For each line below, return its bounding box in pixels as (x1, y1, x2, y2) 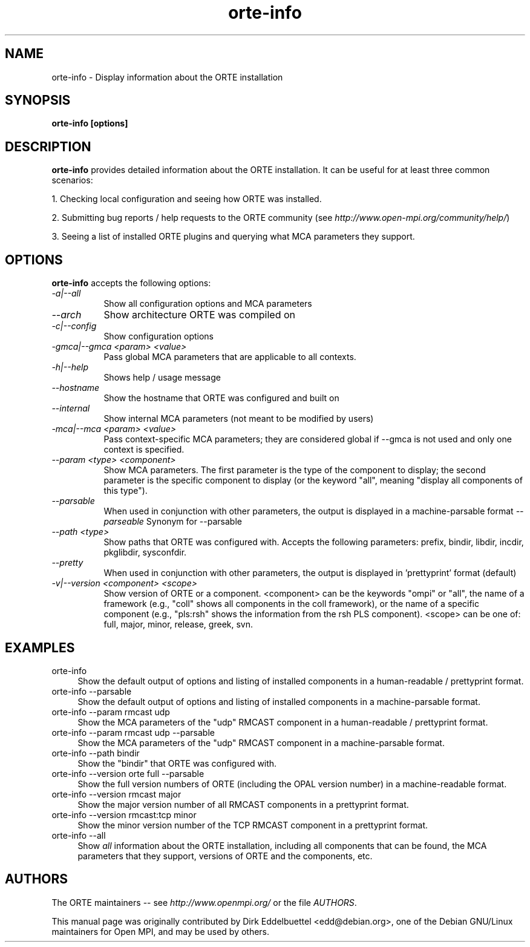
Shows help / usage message (103, 372, 221, 383)
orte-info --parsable (51, 686, 132, 696)
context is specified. (103, 444, 185, 455)
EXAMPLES (5, 640, 75, 655)
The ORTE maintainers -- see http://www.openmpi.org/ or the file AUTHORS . (51, 897, 357, 908)
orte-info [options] (51, 118, 128, 129)
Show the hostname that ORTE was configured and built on (103, 393, 339, 404)
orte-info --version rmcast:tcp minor (51, 809, 197, 820)
